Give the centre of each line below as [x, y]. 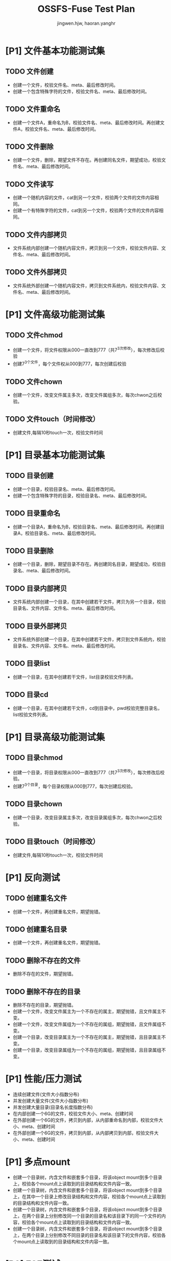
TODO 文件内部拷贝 [36, 235]
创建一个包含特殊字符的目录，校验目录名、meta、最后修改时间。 [81, 495]
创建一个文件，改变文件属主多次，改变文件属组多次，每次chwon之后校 [87, 395]
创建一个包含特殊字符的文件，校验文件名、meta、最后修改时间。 [81, 91]
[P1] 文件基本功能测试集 [55, 51]
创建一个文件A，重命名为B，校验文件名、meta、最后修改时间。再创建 [86, 122]
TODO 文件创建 [30, 72]
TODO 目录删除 [30, 551]
